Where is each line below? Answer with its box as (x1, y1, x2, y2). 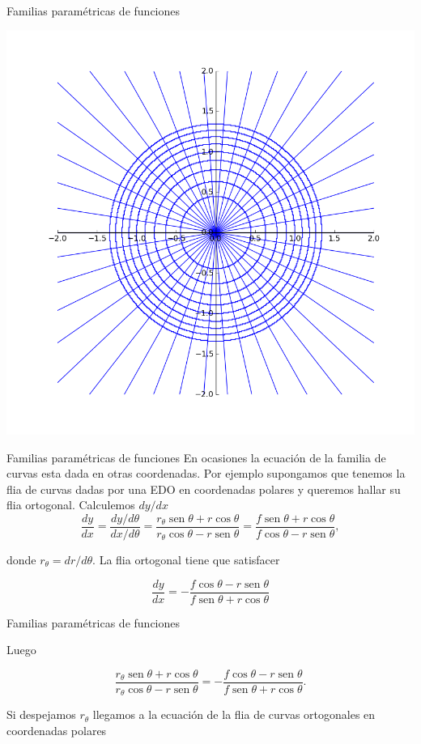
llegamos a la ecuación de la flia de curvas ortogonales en (92, 706, 376, 723)
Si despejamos (6, 706, 76, 723)
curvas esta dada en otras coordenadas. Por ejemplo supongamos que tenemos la (6, 465, 406, 482)
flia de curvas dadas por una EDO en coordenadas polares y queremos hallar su (6, 480, 401, 497)
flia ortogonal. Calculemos (6, 496, 135, 513)
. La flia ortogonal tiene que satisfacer (92, 551, 280, 568)
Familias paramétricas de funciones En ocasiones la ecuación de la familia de (6, 449, 386, 466)
